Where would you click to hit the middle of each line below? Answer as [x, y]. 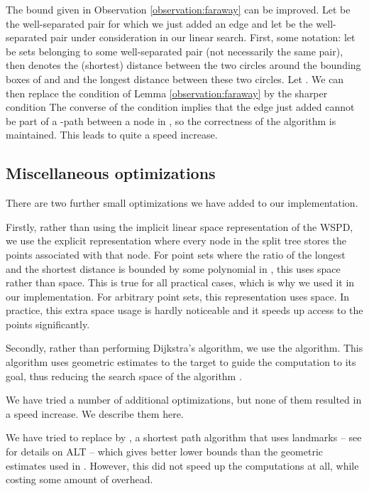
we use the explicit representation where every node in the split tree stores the [176, 241]
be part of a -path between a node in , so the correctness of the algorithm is [171, 120]
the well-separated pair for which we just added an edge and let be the [159, 23]
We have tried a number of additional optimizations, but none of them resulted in [184, 400]
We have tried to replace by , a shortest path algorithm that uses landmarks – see [184, 437]
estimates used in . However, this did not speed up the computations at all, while [182, 465]
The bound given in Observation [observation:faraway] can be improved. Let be [178, 9]
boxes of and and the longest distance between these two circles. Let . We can [175, 79]
